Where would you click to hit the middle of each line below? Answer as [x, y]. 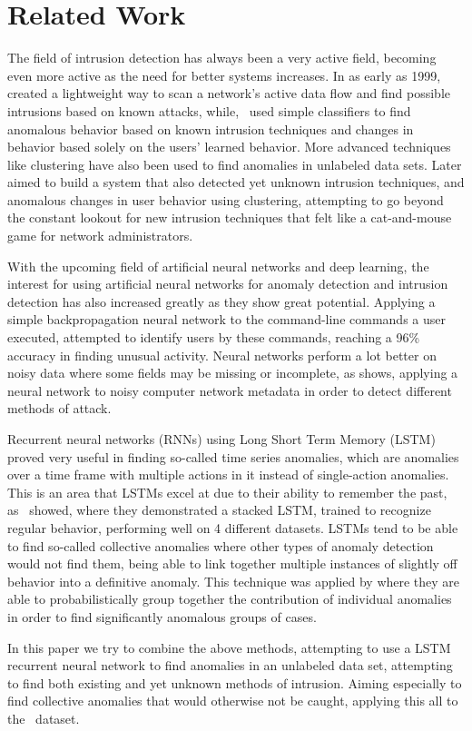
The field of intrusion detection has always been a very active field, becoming [222, 58]
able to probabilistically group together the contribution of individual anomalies [230, 599]
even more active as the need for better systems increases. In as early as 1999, [224, 75]
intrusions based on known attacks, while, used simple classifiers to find [209, 110]
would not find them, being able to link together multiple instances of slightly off [232, 563]
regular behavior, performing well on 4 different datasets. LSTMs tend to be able [233, 527]
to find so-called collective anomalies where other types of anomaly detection [221, 545]
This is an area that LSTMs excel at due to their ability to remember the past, [227, 492]
